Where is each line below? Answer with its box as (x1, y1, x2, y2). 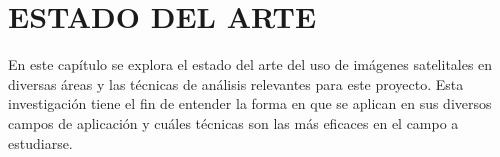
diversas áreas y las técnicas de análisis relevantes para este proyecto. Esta (8, 73, 464, 94)
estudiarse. (8, 132, 73, 153)
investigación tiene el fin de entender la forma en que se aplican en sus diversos (8, 93, 492, 114)
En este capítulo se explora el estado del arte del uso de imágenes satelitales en (8, 54, 493, 75)
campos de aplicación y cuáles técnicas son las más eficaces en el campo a (8, 112, 459, 133)
